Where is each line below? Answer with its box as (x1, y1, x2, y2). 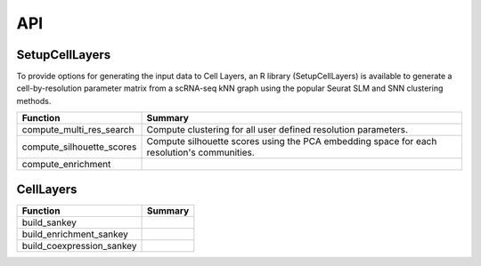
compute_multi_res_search (21, 124, 135, 136)
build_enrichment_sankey (21, 228, 128, 240)
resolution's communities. (146, 147, 256, 159)
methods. (16, 95, 52, 106)
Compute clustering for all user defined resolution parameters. (146, 124, 409, 136)
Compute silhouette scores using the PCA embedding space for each (146, 135, 437, 148)
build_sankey (21, 216, 77, 229)
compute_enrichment (21, 158, 111, 171)
